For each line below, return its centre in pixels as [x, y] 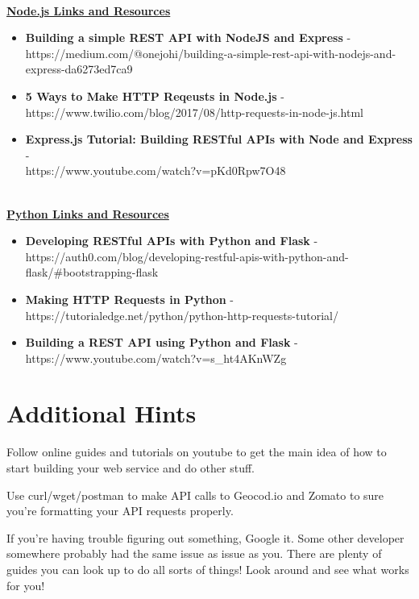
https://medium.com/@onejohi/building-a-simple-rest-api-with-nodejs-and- [211, 53]
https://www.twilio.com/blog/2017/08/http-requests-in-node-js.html [194, 112]
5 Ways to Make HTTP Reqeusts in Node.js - [155, 96]
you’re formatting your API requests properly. [120, 511]
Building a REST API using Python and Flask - [162, 342]
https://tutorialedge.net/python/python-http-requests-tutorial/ [182, 315]
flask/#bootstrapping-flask [92, 272]
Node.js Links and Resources [89, 10]
